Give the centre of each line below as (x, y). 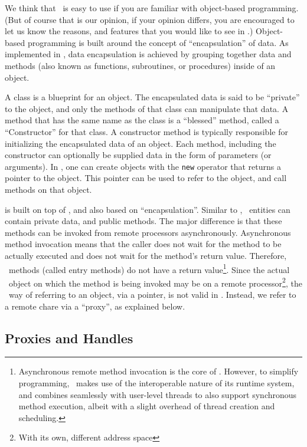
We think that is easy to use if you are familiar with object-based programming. (152, 8)
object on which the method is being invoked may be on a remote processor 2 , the (155, 282)
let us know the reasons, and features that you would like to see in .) (129, 31)
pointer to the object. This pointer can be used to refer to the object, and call (146, 178)
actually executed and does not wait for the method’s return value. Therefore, (146, 255)
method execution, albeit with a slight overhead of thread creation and (147, 406)
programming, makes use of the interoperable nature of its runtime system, (156, 383)
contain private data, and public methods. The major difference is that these (143, 221)
